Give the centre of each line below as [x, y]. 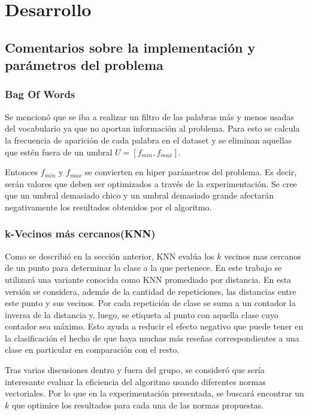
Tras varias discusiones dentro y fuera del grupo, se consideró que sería [135, 370]
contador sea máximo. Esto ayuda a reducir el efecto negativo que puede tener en [154, 326]
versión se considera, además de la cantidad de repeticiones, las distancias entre [151, 291]
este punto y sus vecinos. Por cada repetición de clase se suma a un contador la [150, 303]
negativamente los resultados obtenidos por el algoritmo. [108, 207]
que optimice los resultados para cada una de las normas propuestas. [138, 405]
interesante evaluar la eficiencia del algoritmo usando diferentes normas [135, 381]
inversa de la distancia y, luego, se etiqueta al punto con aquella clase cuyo [142, 314]
